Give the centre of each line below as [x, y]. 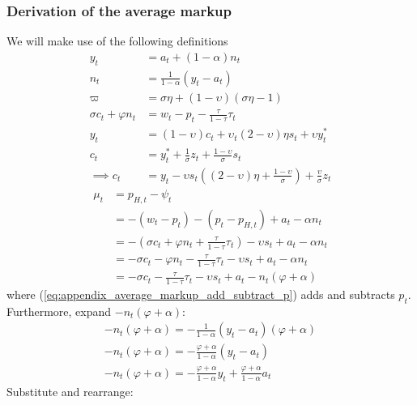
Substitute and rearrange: [70, 391]
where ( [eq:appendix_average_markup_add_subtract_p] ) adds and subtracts [201, 294]
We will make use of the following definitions [117, 41]
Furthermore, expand [59, 311]
